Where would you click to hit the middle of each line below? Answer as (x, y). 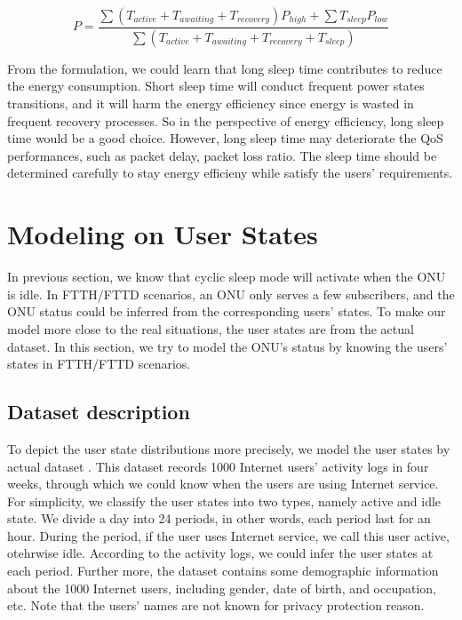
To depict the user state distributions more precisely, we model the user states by (229, 448)
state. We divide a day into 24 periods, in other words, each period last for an (219, 518)
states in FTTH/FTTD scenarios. (99, 364)
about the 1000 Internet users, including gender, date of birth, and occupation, (222, 588)
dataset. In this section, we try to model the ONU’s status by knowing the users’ (227, 346)
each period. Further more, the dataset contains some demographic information (223, 571)
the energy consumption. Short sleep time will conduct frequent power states (216, 86)
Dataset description (99, 412)
